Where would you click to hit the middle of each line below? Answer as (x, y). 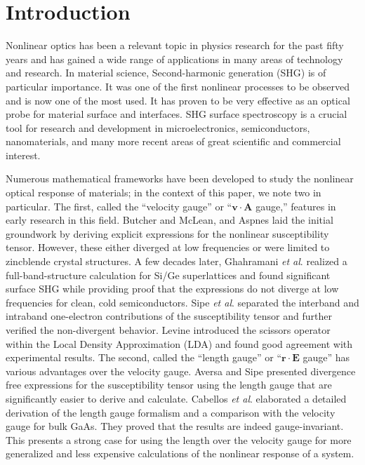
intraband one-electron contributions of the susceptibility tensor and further (169, 316)
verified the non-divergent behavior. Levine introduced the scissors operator (168, 330)
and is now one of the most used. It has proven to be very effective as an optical (178, 100)
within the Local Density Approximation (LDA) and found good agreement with (179, 343)
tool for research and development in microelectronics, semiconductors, (158, 127)
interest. (23, 155)
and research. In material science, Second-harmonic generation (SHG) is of (166, 73)
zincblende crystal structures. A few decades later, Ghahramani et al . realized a (177, 261)
